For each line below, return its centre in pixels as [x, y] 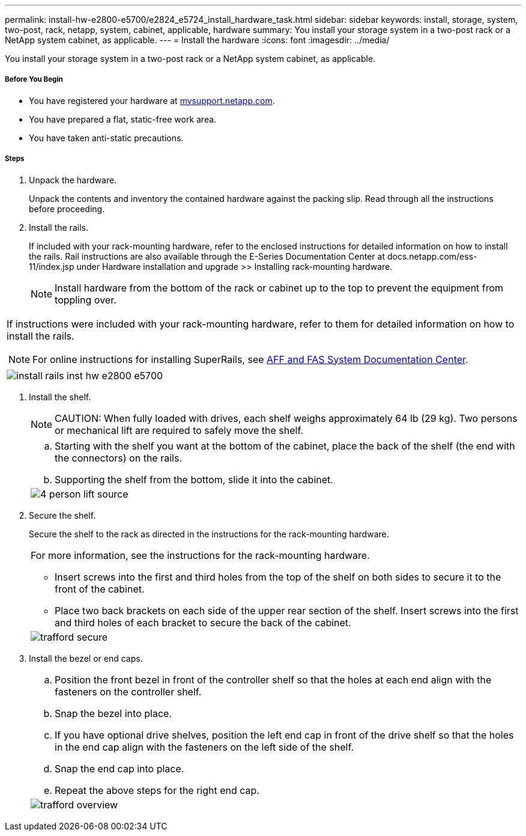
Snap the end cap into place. [119, 768]
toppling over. [86, 300]
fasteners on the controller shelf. [128, 691]
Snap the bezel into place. [113, 713]
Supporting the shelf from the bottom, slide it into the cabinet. [194, 479]
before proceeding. [67, 209]
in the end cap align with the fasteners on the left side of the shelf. [204, 747]
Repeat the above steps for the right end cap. [157, 790]
